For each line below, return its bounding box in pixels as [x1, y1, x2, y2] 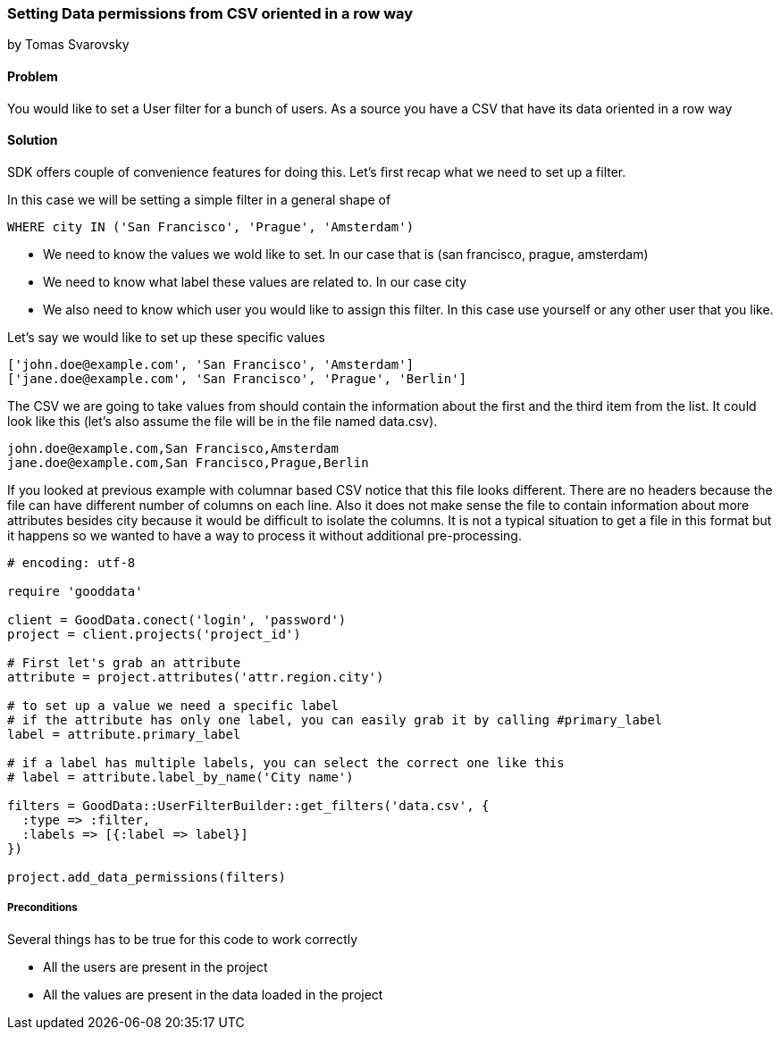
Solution [7, 132, 58, 148]
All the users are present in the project [43, 958, 268, 974]
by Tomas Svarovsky [7, 37, 130, 53]
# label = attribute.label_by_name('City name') [7, 769, 354, 784]
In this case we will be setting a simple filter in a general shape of [7, 191, 391, 207]
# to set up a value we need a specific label [7, 698, 339, 713]
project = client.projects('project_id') [7, 626, 301, 641]
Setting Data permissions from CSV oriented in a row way [7, 4, 414, 22]
